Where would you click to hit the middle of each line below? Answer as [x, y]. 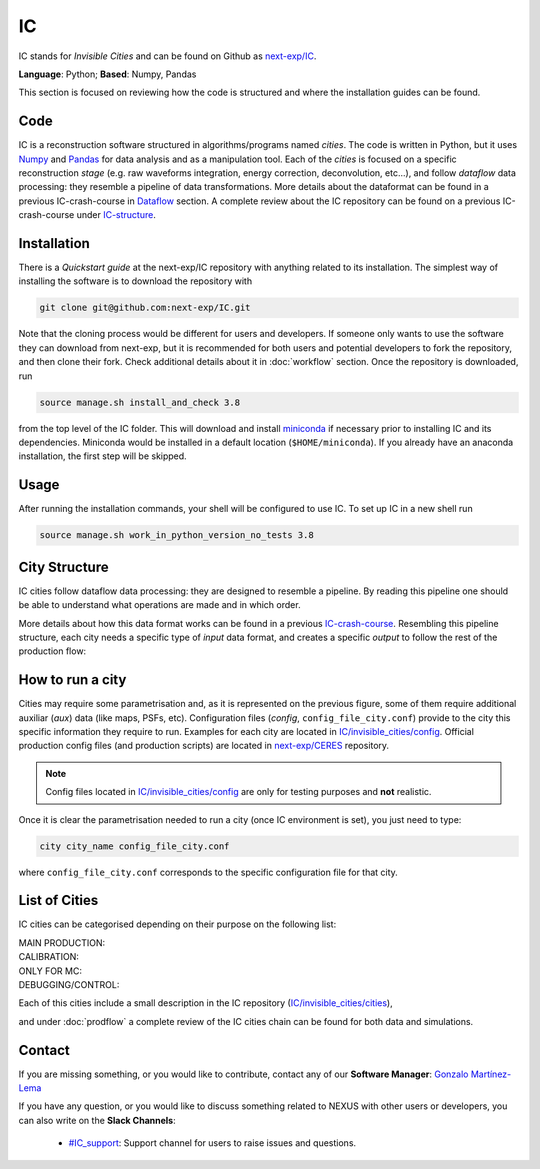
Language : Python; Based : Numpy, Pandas [107, 74]
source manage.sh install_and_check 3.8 [139, 402]
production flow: [52, 651]
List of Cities [58, 900]
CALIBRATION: [49, 957]
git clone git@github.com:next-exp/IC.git [145, 308]
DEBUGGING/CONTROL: [69, 985]
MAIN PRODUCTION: [62, 942]
